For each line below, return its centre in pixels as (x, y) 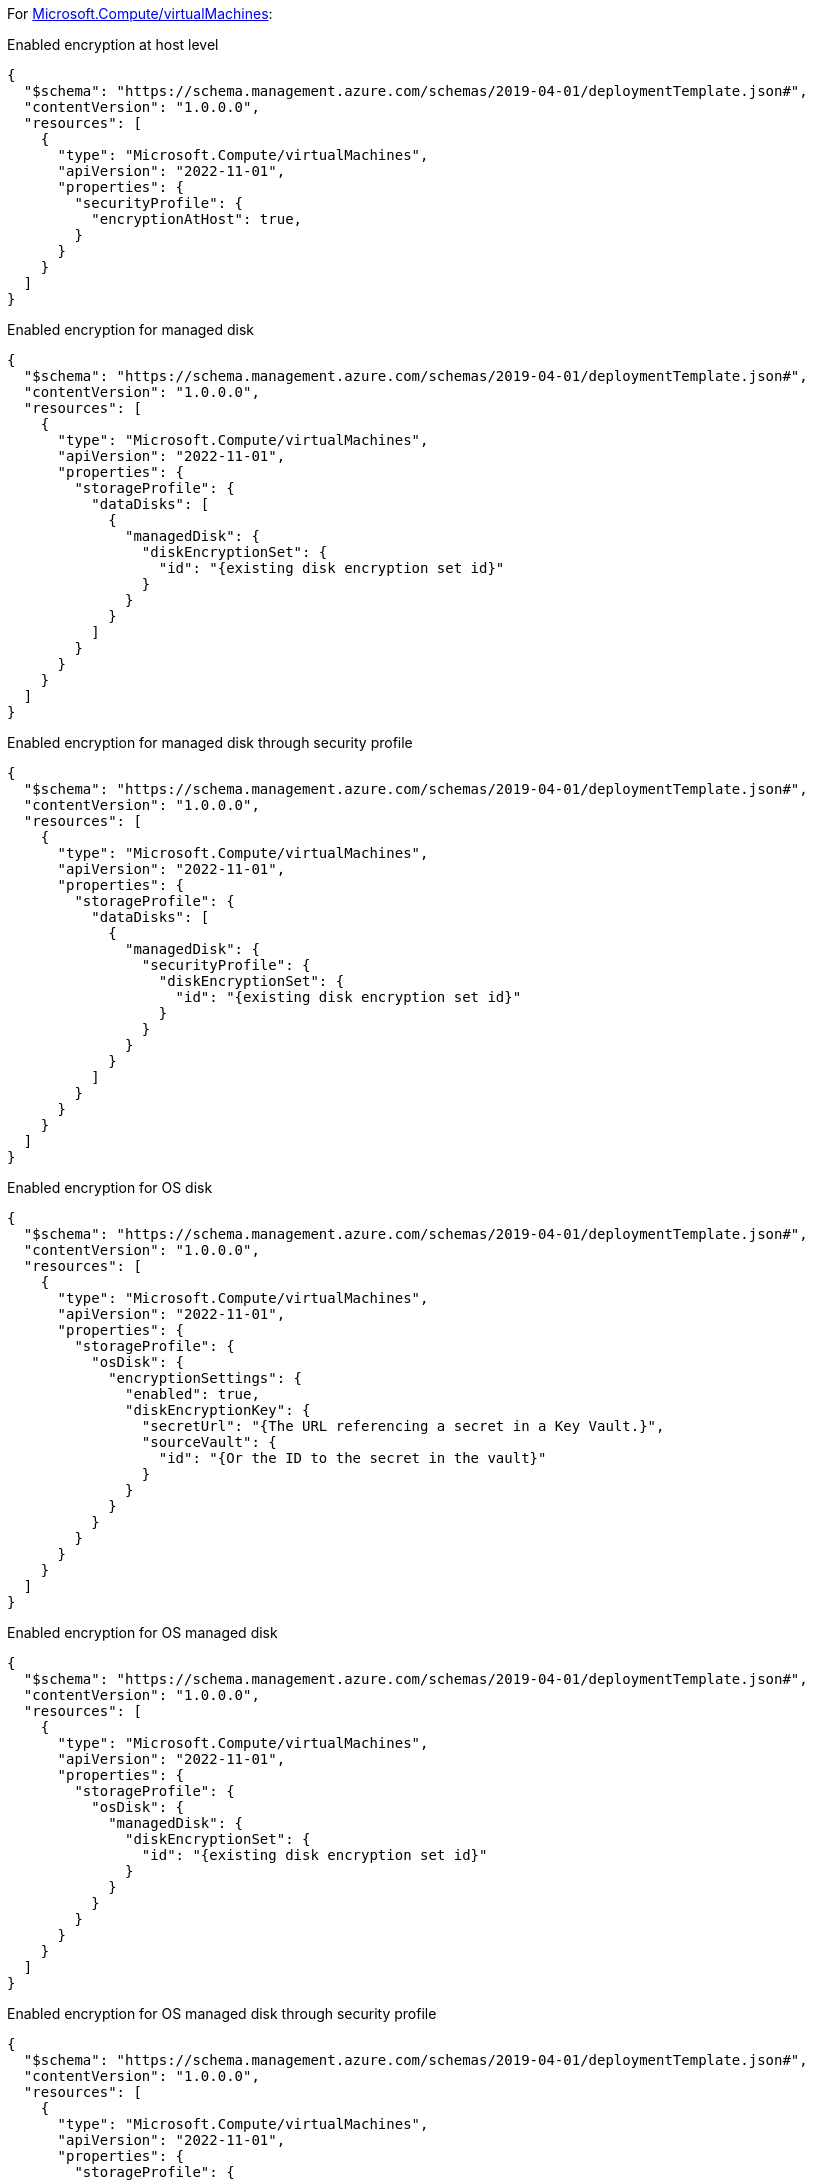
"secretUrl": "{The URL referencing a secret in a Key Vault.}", (403, 1426)
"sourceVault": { (209, 1442)
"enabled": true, (192, 1394)
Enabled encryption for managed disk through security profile (210, 742)
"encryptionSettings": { (205, 1378)
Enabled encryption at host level (113, 44)
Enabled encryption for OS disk (110, 1187)
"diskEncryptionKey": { (218, 1410)
